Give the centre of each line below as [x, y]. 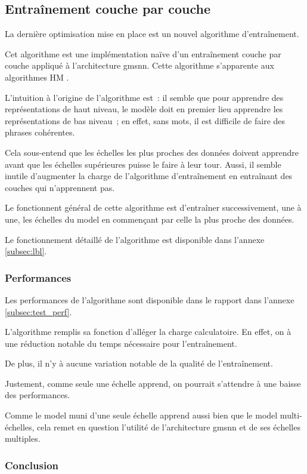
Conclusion [32, 465]
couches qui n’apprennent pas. [60, 187]
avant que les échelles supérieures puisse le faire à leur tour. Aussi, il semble [143, 164]
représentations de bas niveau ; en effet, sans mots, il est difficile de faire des [145, 120]
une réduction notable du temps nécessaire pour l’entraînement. [121, 343]
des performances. [38, 395]
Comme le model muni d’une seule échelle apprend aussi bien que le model [141, 415]
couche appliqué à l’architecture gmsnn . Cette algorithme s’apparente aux [139, 65]
